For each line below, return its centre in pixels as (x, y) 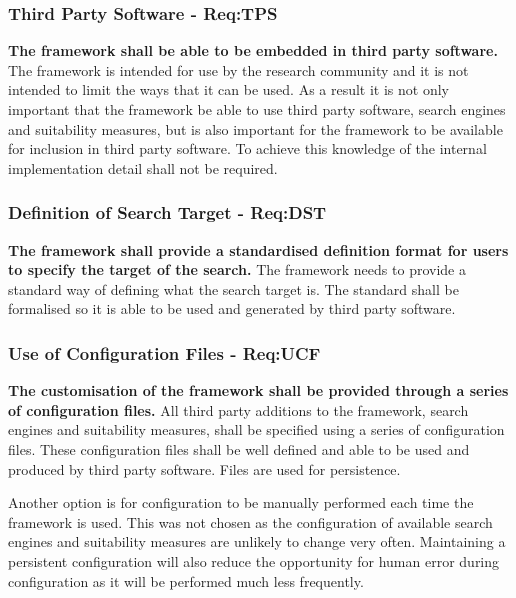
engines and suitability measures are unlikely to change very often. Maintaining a (257, 541)
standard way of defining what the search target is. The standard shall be (233, 288)
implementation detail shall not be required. (143, 167)
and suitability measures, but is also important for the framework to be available (255, 128)
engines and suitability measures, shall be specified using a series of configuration (256, 429)
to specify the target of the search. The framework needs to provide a (237, 269)
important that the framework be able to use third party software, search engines (257, 109)
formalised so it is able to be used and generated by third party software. (232, 308)
